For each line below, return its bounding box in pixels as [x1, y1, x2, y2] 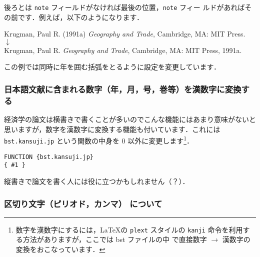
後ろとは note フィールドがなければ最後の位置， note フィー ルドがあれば [4, 2, 245, 12]
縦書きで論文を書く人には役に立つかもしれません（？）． [4, 175, 189, 186]
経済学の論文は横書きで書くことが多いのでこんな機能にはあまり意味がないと [4, 114, 256, 124]
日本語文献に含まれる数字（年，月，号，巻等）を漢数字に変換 [4, 82, 241, 95]
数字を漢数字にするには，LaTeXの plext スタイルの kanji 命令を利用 [15, 224, 243, 234]
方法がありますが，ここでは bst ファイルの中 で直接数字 [22, 234, 207, 244]
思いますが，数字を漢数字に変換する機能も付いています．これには [4, 123, 220, 134]
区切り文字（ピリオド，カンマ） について [4, 197, 162, 209]
